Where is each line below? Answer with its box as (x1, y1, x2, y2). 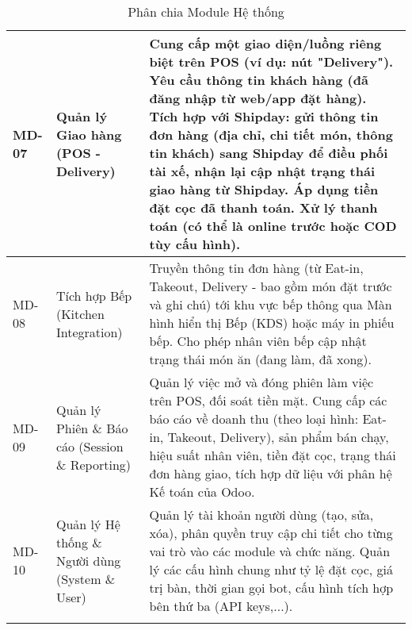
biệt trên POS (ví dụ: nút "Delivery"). (149, 52, 394, 71)
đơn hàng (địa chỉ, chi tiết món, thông (149, 125, 393, 144)
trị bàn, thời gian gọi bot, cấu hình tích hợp (149, 578, 394, 597)
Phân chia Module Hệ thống (128, 2, 284, 21)
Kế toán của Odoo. (149, 482, 255, 501)
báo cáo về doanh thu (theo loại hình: (149, 409, 359, 428)
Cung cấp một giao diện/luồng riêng (149, 34, 382, 52)
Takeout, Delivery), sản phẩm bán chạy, (167, 428, 389, 446)
